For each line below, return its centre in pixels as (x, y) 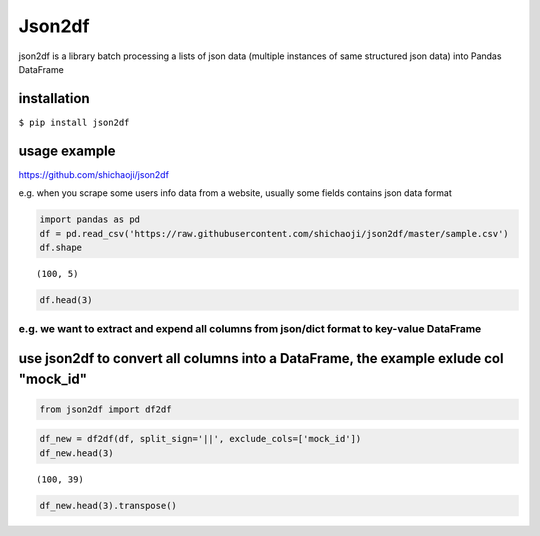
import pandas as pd (89, 219)
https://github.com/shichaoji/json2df (94, 174)
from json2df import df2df (105, 409)
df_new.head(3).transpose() (108, 505)
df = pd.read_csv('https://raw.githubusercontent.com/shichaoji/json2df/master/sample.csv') (274, 233)
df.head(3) (66, 299)
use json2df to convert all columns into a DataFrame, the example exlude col (261, 358)
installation (54, 98)
